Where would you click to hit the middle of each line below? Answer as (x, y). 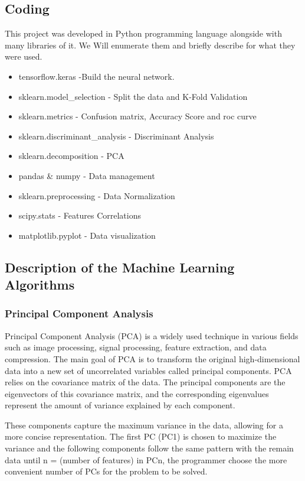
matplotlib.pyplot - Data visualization (87, 235)
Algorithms (40, 285)
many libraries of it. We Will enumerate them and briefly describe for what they (150, 45)
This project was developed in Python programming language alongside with (143, 33)
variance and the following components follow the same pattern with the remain (149, 448)
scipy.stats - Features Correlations (80, 215)
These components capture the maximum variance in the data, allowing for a (144, 425)
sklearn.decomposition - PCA (71, 156)
